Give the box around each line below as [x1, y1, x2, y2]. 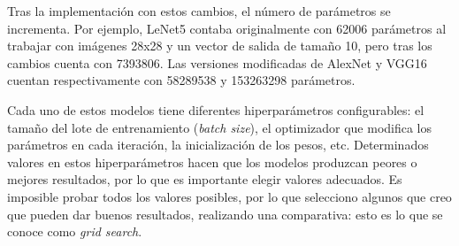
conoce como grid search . [7, 222, 142, 241]
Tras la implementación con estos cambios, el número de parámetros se [7, 2, 391, 19]
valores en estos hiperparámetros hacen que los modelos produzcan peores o [7, 152, 417, 171]
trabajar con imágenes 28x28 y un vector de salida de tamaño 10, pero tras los [7, 36, 432, 55]
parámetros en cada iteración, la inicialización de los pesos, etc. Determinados [7, 135, 429, 154]
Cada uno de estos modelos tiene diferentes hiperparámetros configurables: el [7, 100, 425, 119]
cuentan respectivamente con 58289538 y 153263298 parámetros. [7, 71, 356, 89]
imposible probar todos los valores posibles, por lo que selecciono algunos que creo [7, 187, 452, 205]
